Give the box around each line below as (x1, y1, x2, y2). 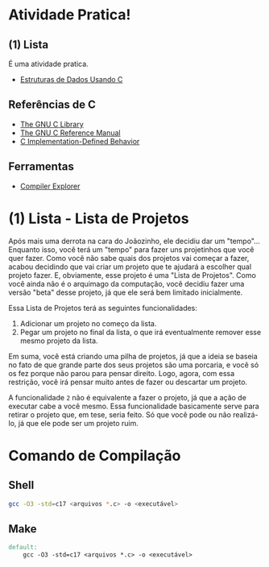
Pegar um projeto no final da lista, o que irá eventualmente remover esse (19, 327, 262, 337)
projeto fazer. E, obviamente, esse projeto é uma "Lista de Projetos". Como (8, 270, 256, 279)
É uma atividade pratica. (8, 59, 89, 68)
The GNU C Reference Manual (19, 127, 121, 138)
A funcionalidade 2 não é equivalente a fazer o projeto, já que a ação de (8, 392, 247, 402)
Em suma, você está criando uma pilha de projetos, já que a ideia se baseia (8, 351, 258, 361)
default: (8, 544, 38, 552)
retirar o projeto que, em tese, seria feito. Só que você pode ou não (8, 409, 232, 420)
